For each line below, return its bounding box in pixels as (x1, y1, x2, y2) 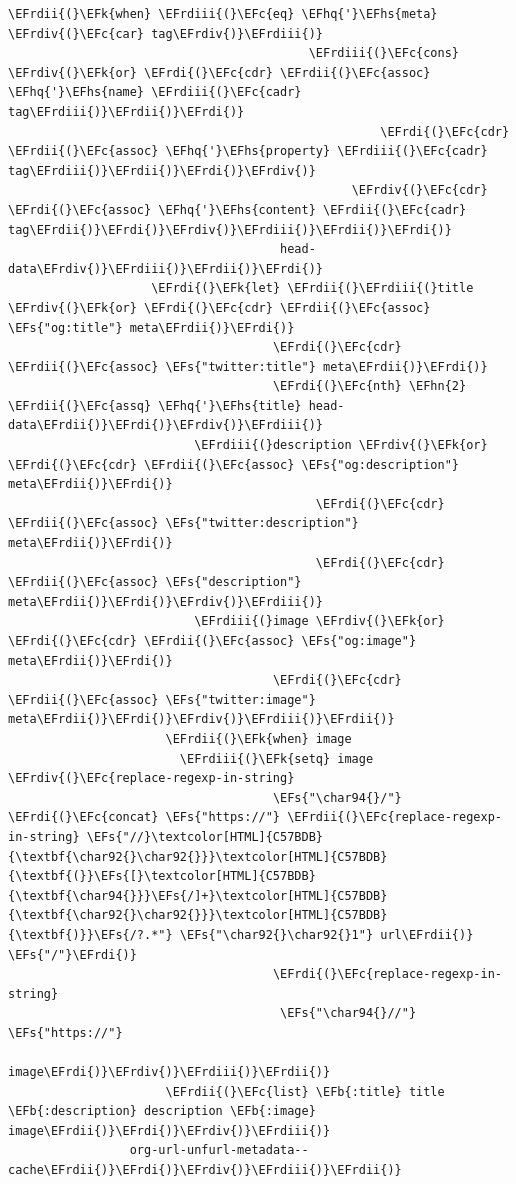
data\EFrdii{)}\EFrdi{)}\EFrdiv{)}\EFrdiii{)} (8, 418, 323, 433)
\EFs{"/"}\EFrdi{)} (8, 947, 137, 962)
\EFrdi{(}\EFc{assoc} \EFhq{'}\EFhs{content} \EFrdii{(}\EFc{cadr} (8, 202, 467, 217)
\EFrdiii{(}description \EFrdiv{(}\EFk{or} (194, 438, 488, 453)
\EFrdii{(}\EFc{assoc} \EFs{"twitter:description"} (8, 516, 359, 531)
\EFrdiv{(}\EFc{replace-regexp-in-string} (8, 771, 295, 786)
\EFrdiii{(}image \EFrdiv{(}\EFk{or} (194, 614, 445, 629)
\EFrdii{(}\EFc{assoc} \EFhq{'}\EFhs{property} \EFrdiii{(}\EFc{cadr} (8, 144, 488, 159)
